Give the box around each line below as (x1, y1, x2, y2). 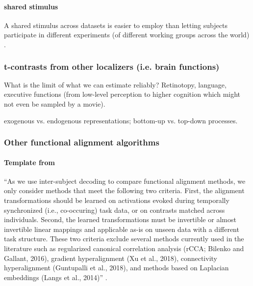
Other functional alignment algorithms (4, 136, 159, 148)
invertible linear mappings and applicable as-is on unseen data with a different (4, 224, 239, 234)
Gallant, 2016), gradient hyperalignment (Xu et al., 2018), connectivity (4, 253, 217, 263)
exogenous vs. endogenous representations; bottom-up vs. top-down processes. (4, 115, 238, 125)
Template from (4, 157, 55, 167)
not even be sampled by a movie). (4, 98, 105, 109)
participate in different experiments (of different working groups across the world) (4, 29, 250, 40)
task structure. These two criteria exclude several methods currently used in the (4, 233, 244, 244)
